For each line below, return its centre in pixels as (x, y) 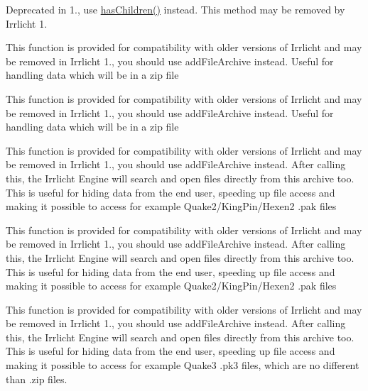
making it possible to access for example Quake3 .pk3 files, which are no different (183, 365)
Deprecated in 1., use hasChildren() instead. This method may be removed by (175, 9)
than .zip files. (37, 379)
